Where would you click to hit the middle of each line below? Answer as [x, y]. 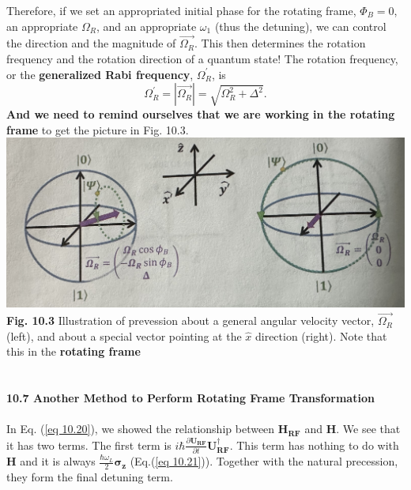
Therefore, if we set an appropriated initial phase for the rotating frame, [181, 10]
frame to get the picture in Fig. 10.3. [98, 129]
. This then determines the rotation [280, 43]
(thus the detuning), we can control [300, 26]
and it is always [58, 461]
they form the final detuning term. [90, 476]
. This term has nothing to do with [314, 445]
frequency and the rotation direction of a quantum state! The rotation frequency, [202, 58]
